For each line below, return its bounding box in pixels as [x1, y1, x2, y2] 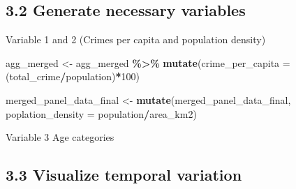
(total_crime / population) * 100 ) [6, 69, 140, 84]
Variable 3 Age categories [6, 130, 114, 144]
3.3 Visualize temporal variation [6, 164, 242, 186]
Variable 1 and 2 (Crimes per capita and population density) [6, 32, 266, 47]
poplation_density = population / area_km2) [6, 106, 197, 121]
